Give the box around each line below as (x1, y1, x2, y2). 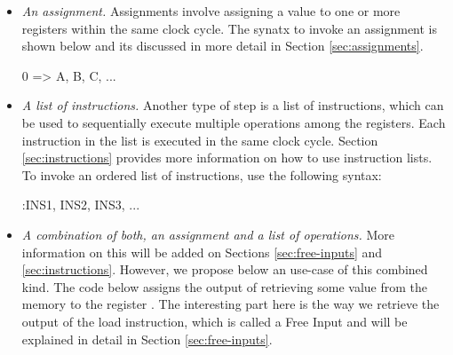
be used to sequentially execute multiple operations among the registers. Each (21, 113, 446, 131)
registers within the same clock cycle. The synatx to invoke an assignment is (21, 19, 438, 37)
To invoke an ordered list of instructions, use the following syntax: (21, 165, 382, 184)
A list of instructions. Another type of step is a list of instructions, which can (21, 96, 444, 114)
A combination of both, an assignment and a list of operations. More (21, 225, 395, 243)
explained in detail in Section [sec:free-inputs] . (21, 329, 273, 348)
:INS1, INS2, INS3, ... (21, 195, 140, 214)
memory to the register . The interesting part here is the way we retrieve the (21, 295, 440, 313)
